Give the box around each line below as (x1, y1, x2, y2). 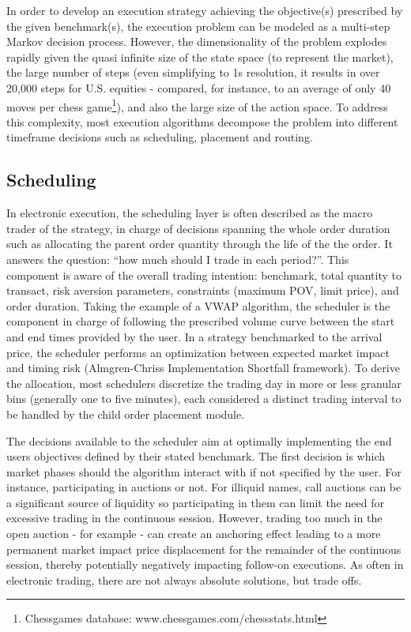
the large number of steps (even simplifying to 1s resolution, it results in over (6, 64, 380, 81)
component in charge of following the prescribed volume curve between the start (6, 313, 395, 329)
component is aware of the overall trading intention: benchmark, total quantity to (6, 266, 402, 283)
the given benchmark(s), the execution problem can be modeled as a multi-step (6, 17, 390, 34)
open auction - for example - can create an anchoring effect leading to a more (6, 525, 381, 542)
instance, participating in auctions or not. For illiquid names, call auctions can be (6, 479, 402, 495)
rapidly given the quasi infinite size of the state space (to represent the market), (6, 48, 394, 65)
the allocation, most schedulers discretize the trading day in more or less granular (6, 374, 402, 391)
